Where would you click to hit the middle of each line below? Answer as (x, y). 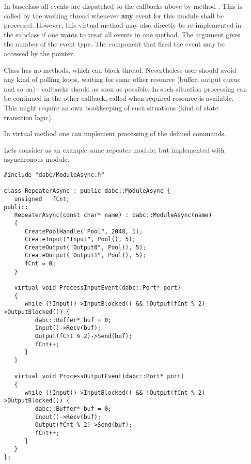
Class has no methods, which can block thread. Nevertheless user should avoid (120, 70)
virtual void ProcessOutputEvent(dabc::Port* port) (99, 377)
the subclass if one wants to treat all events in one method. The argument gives (122, 34)
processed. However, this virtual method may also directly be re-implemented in (123, 25)
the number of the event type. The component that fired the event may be (114, 44)
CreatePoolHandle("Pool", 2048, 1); (84, 231)
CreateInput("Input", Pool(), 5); (80, 240)
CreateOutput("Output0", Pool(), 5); (85, 247)
